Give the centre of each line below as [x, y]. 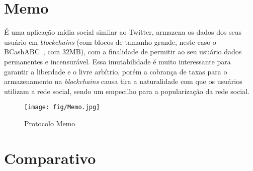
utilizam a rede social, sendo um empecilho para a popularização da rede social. [127, 91]
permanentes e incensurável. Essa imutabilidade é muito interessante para [117, 61]
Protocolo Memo [50, 123]
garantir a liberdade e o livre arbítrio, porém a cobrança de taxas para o [116, 71]
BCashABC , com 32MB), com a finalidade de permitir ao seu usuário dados [123, 52]
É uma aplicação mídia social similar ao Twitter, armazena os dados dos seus [123, 32]
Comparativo [50, 158]
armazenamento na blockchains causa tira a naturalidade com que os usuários [123, 81]
